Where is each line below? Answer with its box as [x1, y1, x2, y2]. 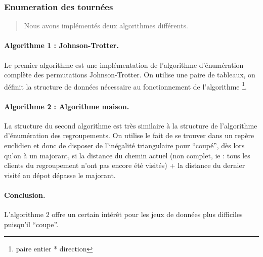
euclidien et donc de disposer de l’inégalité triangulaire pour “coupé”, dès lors [4, 140, 245, 151]
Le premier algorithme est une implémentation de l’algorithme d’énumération [4, 59, 244, 70]
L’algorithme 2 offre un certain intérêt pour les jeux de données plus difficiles [4, 209, 243, 220]
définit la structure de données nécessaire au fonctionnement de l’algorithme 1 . [4, 79, 247, 92]
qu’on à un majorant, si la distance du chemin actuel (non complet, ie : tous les [4, 150, 250, 160]
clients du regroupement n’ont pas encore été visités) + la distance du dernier [4, 160, 245, 170]
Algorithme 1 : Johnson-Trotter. [4, 40, 119, 51]
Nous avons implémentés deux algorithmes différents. [24, 20, 188, 31]
